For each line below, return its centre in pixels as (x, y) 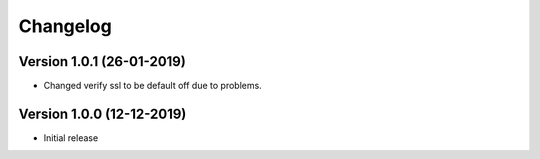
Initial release (71, 137)
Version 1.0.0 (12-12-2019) (102, 113)
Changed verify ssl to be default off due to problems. (152, 86)
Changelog (65, 26)
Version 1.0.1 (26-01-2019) (102, 61)
